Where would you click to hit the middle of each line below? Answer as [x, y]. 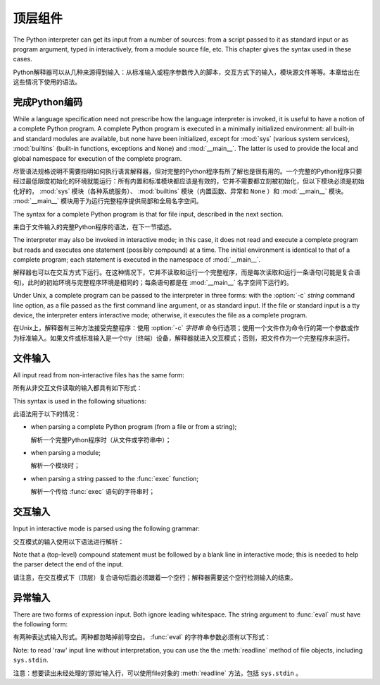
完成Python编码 [48, 102]
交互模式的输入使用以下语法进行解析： [69, 541]
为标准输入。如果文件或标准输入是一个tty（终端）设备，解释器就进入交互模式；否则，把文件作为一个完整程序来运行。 [183, 338]
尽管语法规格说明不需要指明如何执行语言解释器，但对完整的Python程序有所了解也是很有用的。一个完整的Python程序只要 [188, 171]
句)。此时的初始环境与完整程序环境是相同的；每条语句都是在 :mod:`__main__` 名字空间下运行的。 [153, 282]
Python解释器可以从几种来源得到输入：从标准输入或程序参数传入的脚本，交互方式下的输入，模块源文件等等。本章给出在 [186, 72]
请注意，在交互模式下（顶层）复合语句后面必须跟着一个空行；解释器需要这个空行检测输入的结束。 [155, 577]
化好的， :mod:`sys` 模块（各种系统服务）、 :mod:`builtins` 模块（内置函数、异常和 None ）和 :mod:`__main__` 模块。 [180, 191]
